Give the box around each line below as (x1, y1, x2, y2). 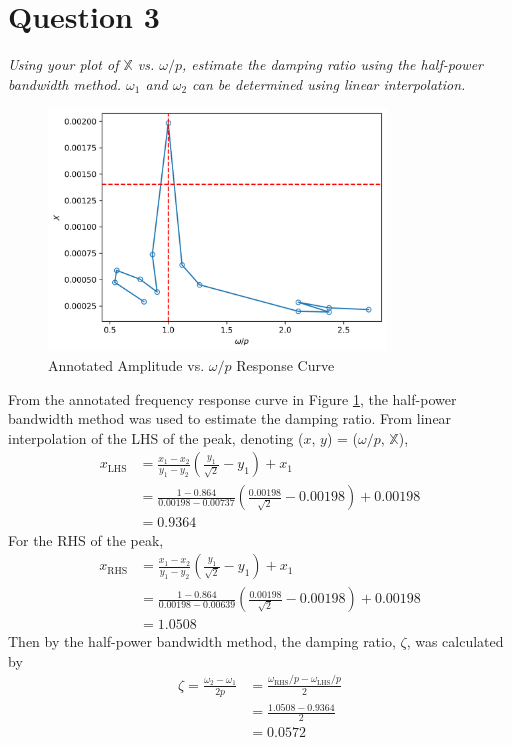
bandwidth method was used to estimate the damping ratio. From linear (8, 408, 452, 429)
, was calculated (406, 631, 504, 652)
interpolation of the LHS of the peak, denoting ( (8, 427, 304, 448)
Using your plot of (8, 54, 119, 75)
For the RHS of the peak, (8, 529, 164, 550)
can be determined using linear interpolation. (192, 73, 466, 94)
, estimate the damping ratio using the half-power (182, 54, 483, 75)
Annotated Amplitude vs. (48, 355, 205, 376)
